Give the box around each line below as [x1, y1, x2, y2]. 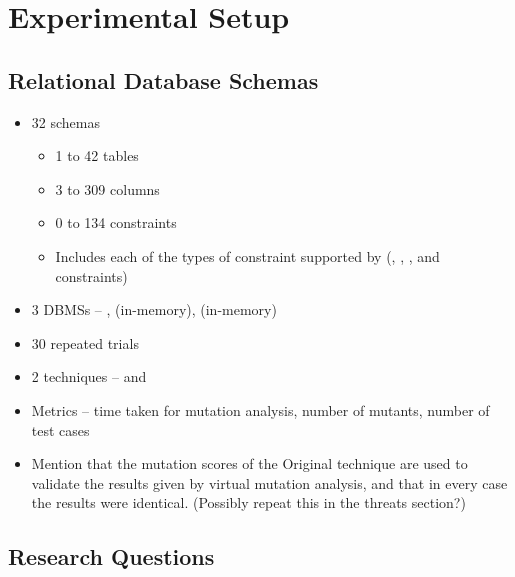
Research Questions [8, 541, 215, 572]
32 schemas [31, 111, 100, 132]
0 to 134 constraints [55, 212, 177, 233]
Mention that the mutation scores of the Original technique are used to [31, 453, 468, 474]
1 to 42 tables [55, 145, 139, 166]
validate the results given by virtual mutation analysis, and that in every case [31, 472, 508, 493]
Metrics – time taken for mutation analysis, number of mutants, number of [31, 399, 490, 420]
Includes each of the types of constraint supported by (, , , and [55, 245, 440, 266]
